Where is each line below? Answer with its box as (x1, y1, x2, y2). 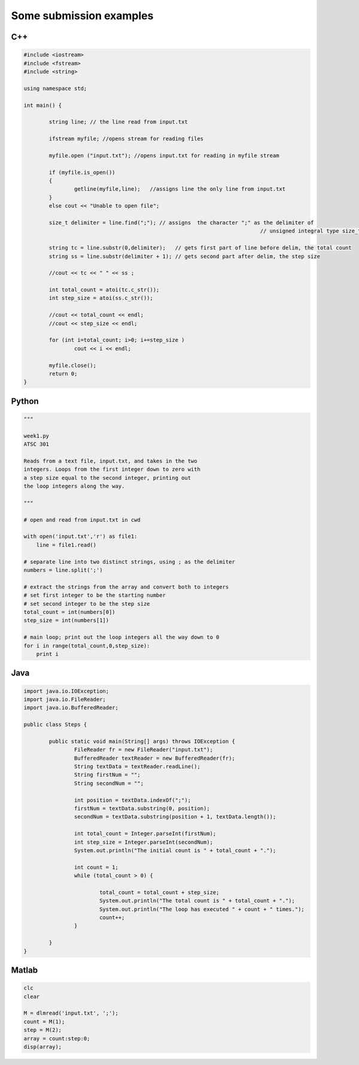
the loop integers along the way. (23, 483, 125, 490)
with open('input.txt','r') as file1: (23, 533, 138, 540)
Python (11, 396, 39, 406)
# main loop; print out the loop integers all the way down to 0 (23, 634, 220, 641)
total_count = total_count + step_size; (99, 889, 220, 896)
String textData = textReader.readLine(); (74, 763, 200, 770)
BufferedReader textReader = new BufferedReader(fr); (74, 754, 236, 762)
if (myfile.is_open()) (48, 169, 116, 176)
